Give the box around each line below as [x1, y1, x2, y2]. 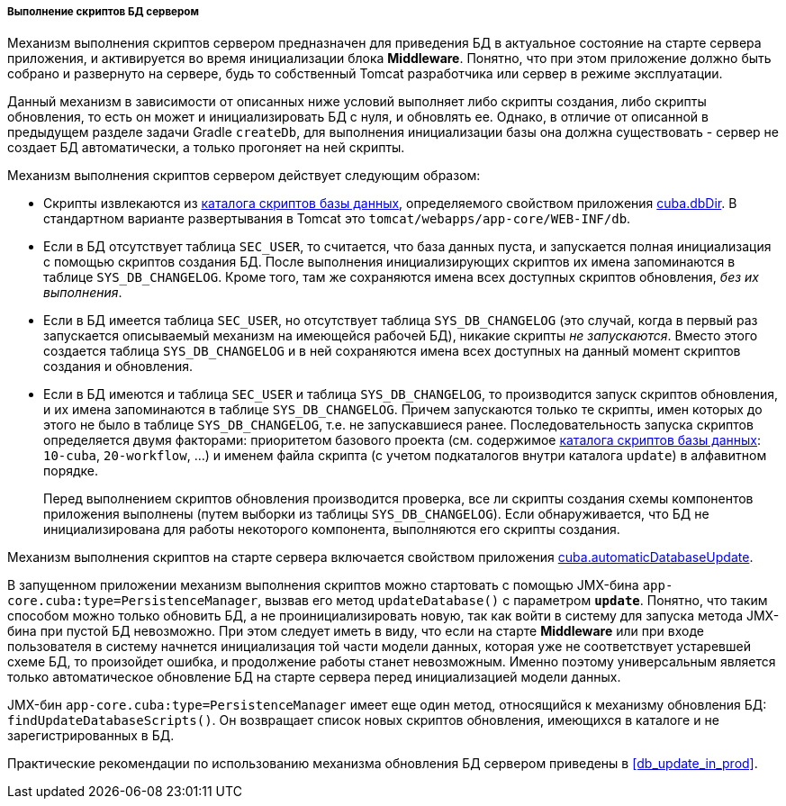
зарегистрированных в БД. [7, 728, 175, 744]
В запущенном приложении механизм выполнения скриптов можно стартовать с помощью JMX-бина [7, 577, 639, 593]
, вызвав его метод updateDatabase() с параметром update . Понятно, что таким [257, 593, 768, 609]
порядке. [43, 463, 99, 479]
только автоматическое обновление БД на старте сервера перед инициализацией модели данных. [7, 669, 621, 685]
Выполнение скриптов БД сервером [7, 5, 199, 18]
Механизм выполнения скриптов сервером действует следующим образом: [7, 168, 481, 184]
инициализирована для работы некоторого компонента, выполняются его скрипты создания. [43, 521, 620, 538]
